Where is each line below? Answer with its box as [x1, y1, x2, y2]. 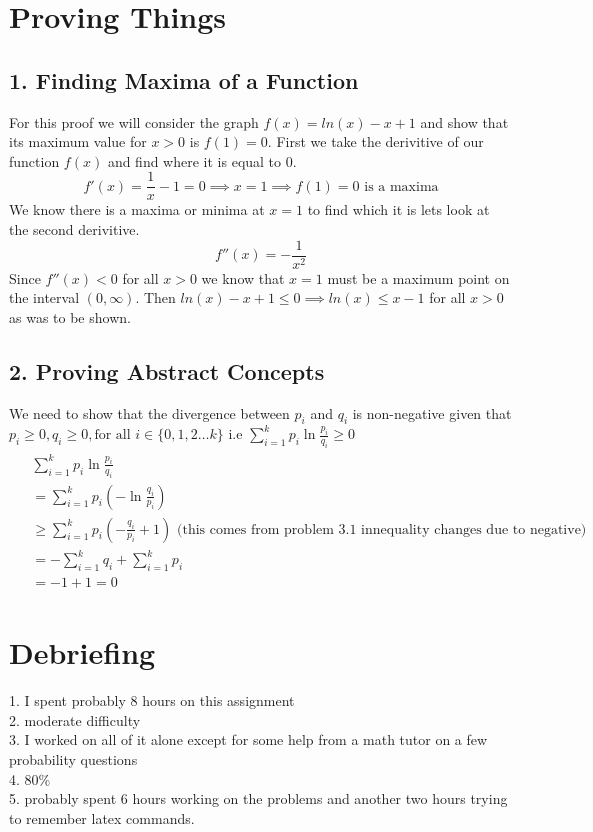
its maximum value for [9, 131, 147, 152]
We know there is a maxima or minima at [9, 199, 265, 220]
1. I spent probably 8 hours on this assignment [9, 690, 295, 711]
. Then [135, 287, 176, 308]
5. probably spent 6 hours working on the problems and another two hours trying [9, 788, 508, 809]
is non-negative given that [352, 402, 512, 423]
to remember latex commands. [9, 807, 195, 828]
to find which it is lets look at [307, 199, 490, 220]
